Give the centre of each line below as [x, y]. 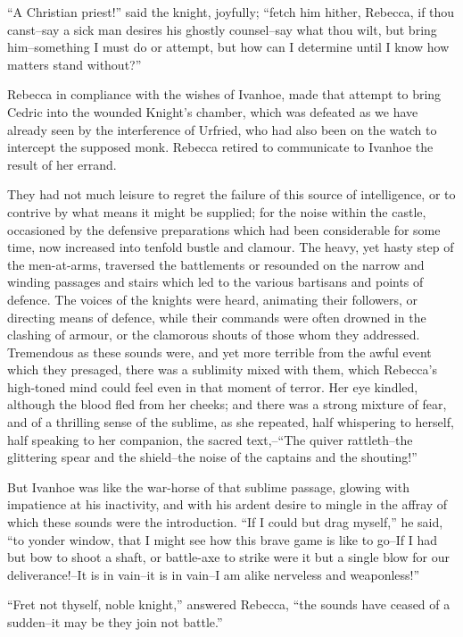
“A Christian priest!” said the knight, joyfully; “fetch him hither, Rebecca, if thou [231, 12]
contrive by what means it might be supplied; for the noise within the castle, [217, 211]
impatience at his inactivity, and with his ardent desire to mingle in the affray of [227, 504]
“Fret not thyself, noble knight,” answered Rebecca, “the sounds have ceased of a [229, 604]
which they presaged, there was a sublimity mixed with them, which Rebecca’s [222, 369]
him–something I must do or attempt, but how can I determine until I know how [228, 47]
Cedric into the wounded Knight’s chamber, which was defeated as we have [213, 111]
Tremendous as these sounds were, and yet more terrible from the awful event [219, 352]
